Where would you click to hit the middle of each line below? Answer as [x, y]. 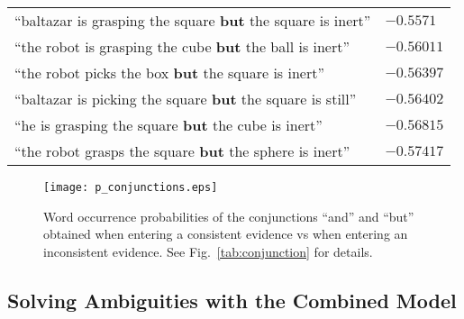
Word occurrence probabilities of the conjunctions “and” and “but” [229, 216]
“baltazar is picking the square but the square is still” [186, 99]
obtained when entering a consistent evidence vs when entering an [226, 234]
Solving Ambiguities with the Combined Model [232, 300]
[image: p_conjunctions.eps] [131, 187]
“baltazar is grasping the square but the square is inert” [193, 20]
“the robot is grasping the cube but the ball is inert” [182, 46]
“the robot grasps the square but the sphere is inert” [182, 151]
